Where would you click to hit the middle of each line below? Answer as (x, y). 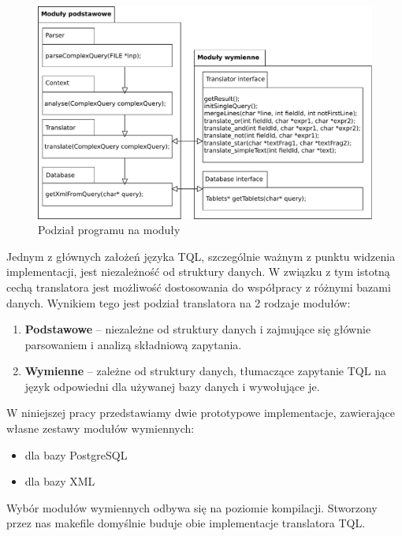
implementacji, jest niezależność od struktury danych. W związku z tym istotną (198, 272)
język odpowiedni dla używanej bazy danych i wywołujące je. (172, 386)
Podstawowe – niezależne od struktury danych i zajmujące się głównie (198, 329)
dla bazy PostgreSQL (76, 454)
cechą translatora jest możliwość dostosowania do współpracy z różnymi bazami (199, 287)
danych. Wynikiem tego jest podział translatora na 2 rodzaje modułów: (179, 302)
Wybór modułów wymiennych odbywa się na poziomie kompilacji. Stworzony (192, 507)
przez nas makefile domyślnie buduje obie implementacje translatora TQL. (186, 523)
